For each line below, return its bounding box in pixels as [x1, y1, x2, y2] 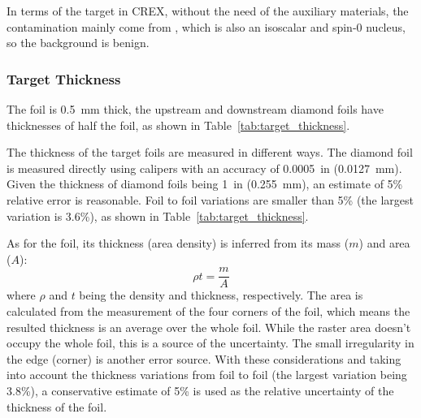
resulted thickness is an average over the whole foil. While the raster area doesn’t [7, 318, 411, 335]
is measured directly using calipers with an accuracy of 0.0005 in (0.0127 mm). [7, 159, 402, 176]
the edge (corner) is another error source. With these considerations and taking [7, 350, 401, 367]
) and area [358, 235, 410, 252]
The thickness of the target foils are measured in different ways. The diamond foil [7, 144, 413, 161]
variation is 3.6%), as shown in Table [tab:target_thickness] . [7, 207, 309, 224]
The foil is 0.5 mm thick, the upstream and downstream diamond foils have [7, 101, 384, 117]
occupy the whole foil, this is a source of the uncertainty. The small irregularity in [7, 334, 414, 351]
